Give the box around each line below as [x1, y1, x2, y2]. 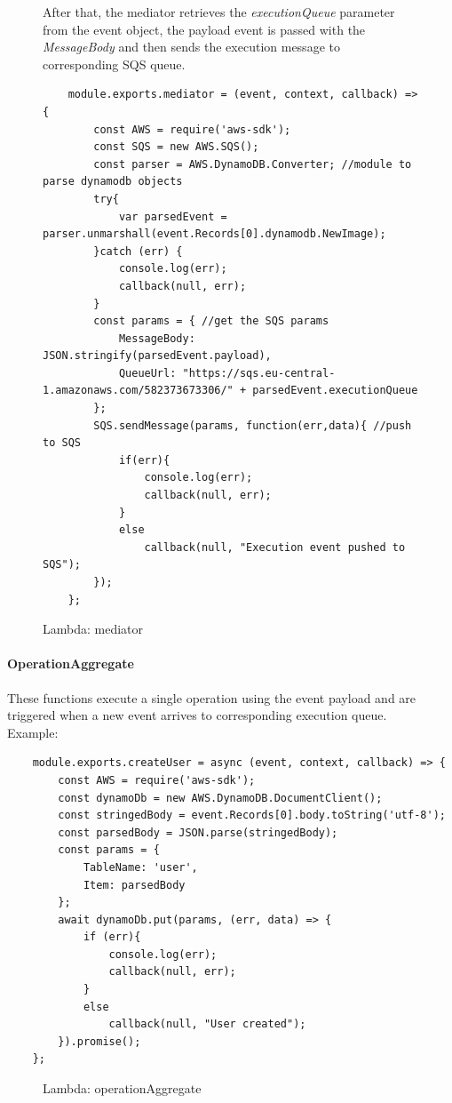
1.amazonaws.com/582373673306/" [43, 384, 234, 397]
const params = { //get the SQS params [93, 315, 329, 328]
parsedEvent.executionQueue [252, 384, 418, 397]
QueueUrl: [118, 366, 177, 380]
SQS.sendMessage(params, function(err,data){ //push [93, 419, 412, 432]
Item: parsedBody [83, 878, 186, 891]
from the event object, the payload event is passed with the [43, 20, 366, 38]
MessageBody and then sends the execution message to [43, 37, 340, 56]
